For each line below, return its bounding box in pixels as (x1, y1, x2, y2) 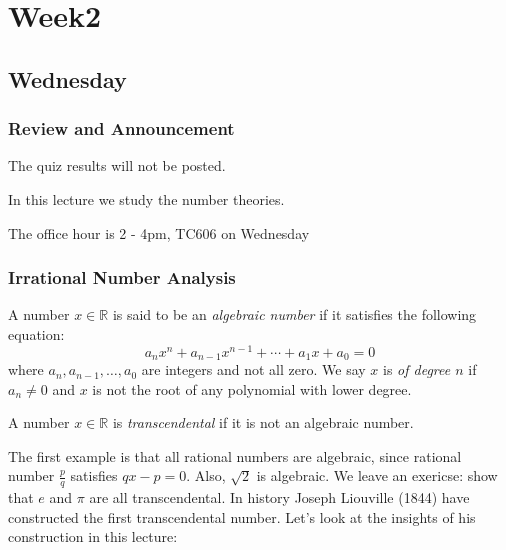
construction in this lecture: (8, 526, 178, 547)
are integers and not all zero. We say (141, 359, 366, 380)
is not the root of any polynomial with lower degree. (92, 378, 412, 399)
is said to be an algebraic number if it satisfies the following (112, 304, 477, 325)
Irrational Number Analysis (8, 265, 236, 290)
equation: (8, 323, 65, 344)
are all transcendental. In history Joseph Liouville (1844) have (89, 487, 470, 508)
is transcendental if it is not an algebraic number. (112, 412, 414, 433)
